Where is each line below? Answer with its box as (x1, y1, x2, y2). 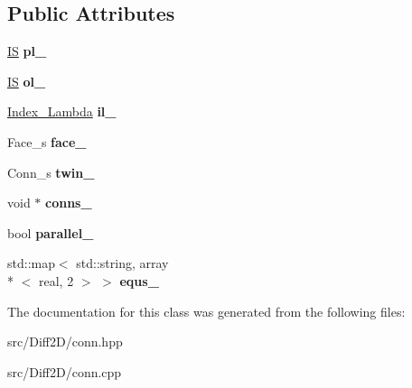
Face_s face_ (7, 132, 87, 151)
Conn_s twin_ (7, 162, 95, 181)
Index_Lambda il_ (7, 102, 117, 121)
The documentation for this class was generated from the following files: (7, 301, 406, 320)
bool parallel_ (7, 223, 94, 242)
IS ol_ (7, 71, 46, 90)
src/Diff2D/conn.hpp (7, 332, 123, 351)
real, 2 (38, 271, 74, 290)
